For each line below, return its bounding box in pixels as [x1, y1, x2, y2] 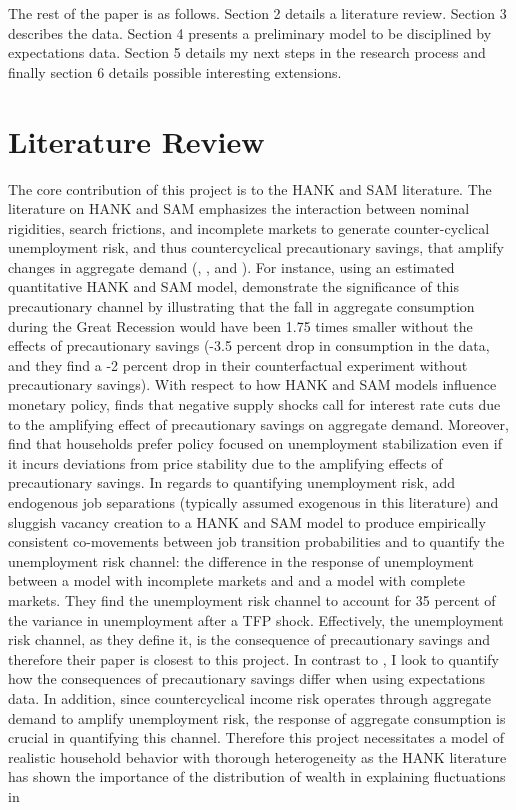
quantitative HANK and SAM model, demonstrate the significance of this [8, 276, 460, 297]
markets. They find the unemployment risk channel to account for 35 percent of [8, 589, 496, 610]
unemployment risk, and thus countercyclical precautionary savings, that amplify [8, 237, 504, 258]
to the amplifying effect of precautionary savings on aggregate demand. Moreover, [8, 413, 509, 434]
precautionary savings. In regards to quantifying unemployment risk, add [8, 472, 456, 493]
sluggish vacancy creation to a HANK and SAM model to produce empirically [8, 511, 486, 532]
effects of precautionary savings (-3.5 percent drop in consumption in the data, [8, 335, 490, 356]
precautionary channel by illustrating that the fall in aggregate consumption [8, 296, 475, 317]
